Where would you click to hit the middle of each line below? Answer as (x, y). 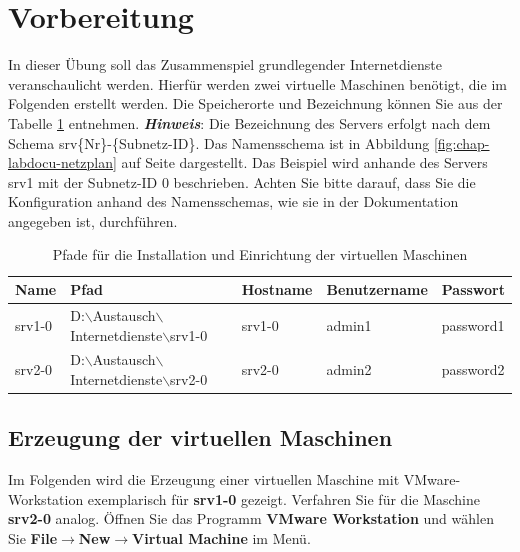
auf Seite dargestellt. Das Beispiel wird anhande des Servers (304, 162)
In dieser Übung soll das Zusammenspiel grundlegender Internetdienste (225, 64)
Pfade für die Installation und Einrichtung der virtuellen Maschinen (260, 254)
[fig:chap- (461, 142)
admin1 (349, 324)
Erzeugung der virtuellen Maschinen (200, 437)
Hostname (277, 289)
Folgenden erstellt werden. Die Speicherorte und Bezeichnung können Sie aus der (255, 103)
